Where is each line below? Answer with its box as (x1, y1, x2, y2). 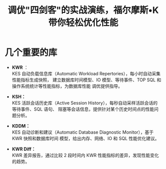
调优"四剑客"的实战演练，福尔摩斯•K (7, 4, 159, 16)
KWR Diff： (11, 146, 36, 152)
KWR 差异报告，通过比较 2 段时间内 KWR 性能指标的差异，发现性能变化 (11, 152, 159, 158)
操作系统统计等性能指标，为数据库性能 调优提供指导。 (11, 83, 123, 89)
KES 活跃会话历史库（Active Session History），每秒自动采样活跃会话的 (11, 100, 158, 106)
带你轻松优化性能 (48, 17, 118, 28)
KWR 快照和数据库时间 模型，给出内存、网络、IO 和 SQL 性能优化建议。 (11, 135, 160, 141)
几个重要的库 (4, 47, 58, 58)
